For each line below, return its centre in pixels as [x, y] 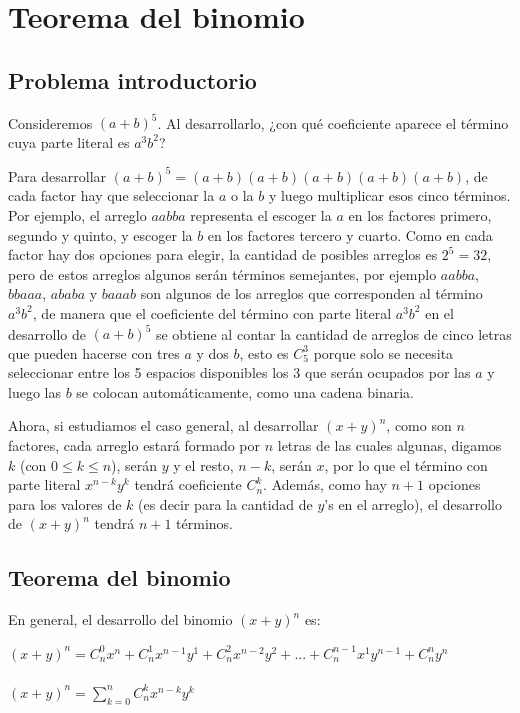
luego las [34, 391]
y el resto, [203, 464]
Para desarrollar [57, 175]
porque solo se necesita [383, 352]
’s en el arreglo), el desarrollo [413, 503]
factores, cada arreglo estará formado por [134, 444]
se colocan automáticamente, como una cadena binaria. [245, 391]
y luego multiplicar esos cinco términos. [389, 195]
